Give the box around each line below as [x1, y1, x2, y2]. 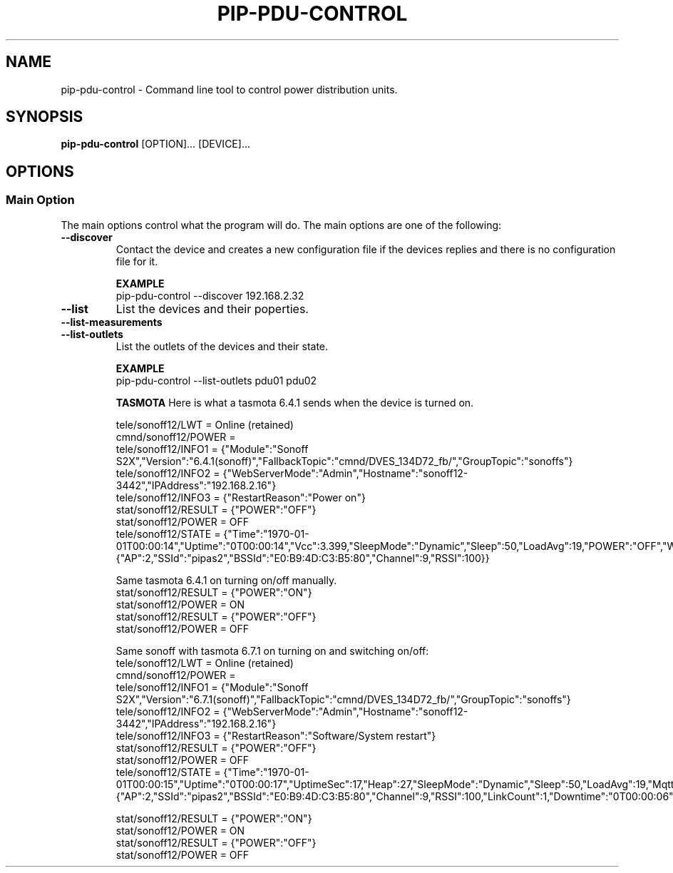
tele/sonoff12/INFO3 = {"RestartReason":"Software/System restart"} [115, 729, 436, 742]
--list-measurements [61, 315, 163, 328]
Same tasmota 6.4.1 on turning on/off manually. [115, 573, 337, 586]
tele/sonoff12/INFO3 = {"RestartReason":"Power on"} [115, 491, 366, 504]
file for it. [115, 255, 158, 267]
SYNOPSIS [6, 108, 83, 126]
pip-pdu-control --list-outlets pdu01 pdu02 [115, 374, 317, 387]
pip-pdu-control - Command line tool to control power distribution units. [61, 83, 398, 96]
